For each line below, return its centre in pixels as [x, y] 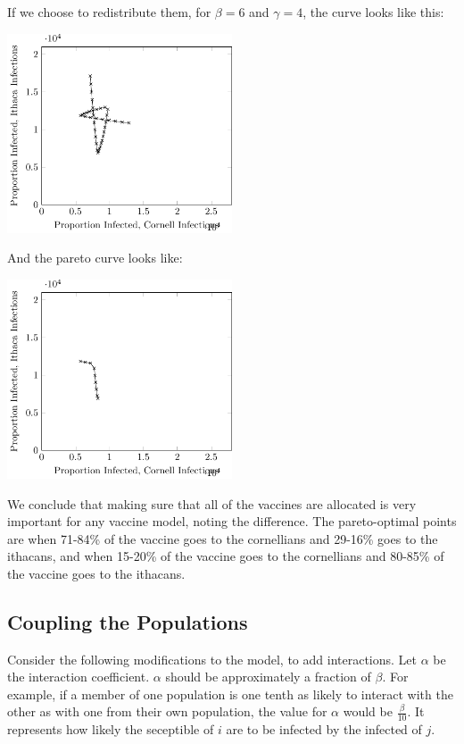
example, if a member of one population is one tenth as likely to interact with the [230, 694]
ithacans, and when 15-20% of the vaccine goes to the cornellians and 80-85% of [226, 556]
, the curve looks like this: [373, 12]
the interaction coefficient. [79, 677]
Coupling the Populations [128, 621]
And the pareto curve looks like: [95, 258]
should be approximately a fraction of [268, 677]
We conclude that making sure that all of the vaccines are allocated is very [212, 503]
